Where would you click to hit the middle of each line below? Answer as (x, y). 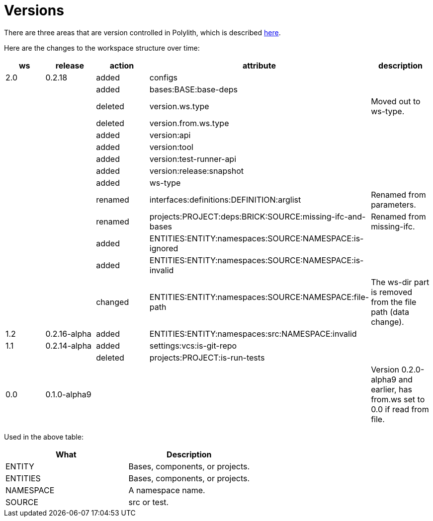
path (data (390, 312)
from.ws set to (398, 399)
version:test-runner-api (193, 159)
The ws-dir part (400, 282)
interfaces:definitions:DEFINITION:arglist (225, 199)
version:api (170, 135)
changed (113, 302)
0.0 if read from (400, 409)
